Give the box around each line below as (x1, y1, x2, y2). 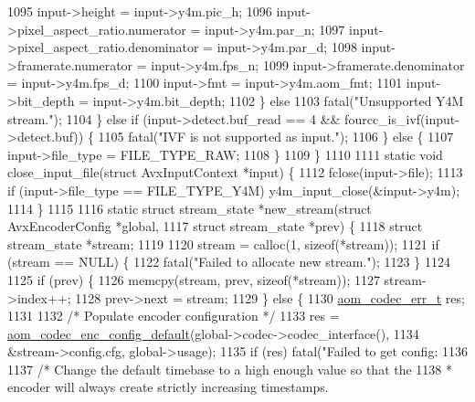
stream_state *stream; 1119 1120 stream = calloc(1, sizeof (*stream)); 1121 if (7, 234, 439, 253)
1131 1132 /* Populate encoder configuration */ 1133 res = (7, 306, 340, 325)
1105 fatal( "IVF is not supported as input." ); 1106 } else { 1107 (98, 127, 454, 146)
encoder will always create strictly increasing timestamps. (7, 377, 329, 397)
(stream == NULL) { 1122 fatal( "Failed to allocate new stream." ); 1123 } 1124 (7, 252, 450, 271)
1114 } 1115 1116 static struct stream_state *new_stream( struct (7, 198, 372, 217)
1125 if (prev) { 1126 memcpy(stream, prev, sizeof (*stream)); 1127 (7, 270, 380, 289)
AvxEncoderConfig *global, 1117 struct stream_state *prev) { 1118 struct (7, 217, 423, 236)
